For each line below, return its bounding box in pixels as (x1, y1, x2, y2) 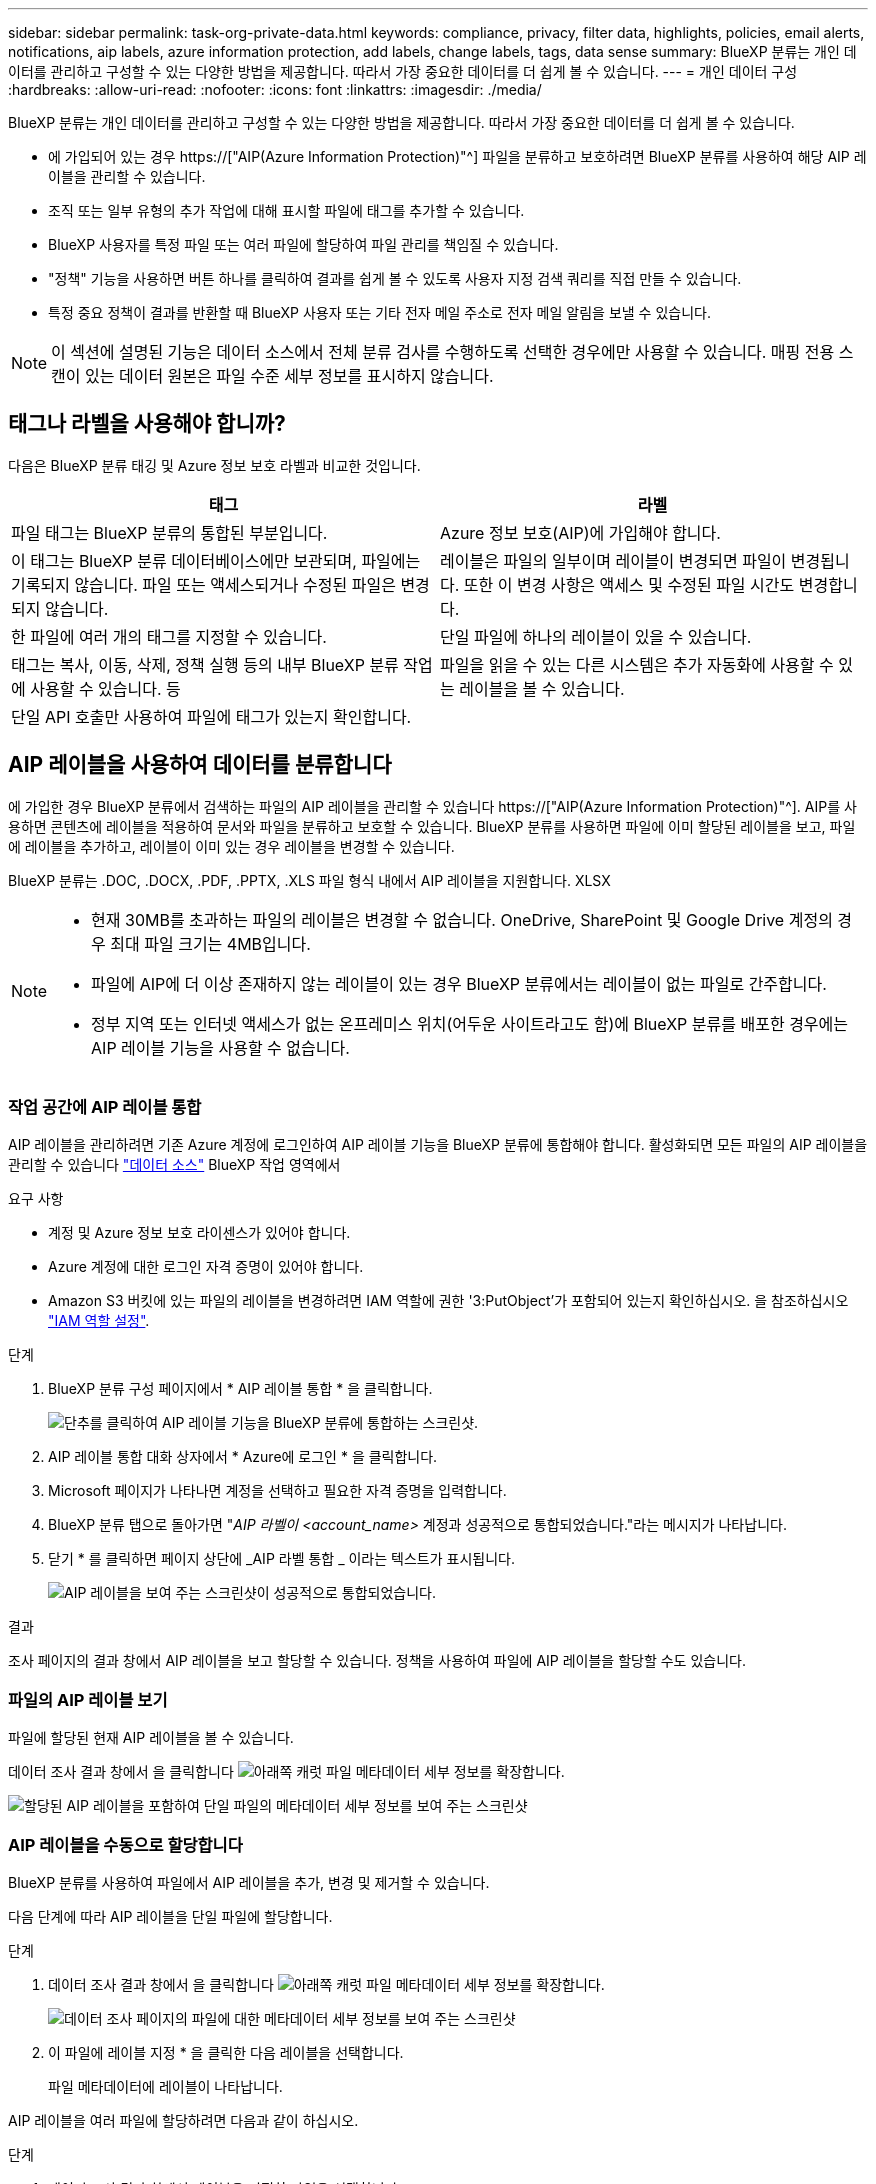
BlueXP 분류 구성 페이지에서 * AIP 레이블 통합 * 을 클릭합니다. (48, 1380, 433, 1398)
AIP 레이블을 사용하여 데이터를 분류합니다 (8, 752, 392, 778)
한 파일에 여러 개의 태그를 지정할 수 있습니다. (11, 626, 327, 647)
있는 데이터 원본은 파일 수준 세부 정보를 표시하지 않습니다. (85, 366, 494, 386)
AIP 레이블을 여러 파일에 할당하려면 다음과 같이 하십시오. (8, 2111, 359, 2129)
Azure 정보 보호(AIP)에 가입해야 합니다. (440, 522, 721, 543)
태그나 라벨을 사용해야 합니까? (8, 411, 286, 437)
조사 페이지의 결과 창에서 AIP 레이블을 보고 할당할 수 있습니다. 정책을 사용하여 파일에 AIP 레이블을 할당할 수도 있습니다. (8, 1652, 746, 1670)
